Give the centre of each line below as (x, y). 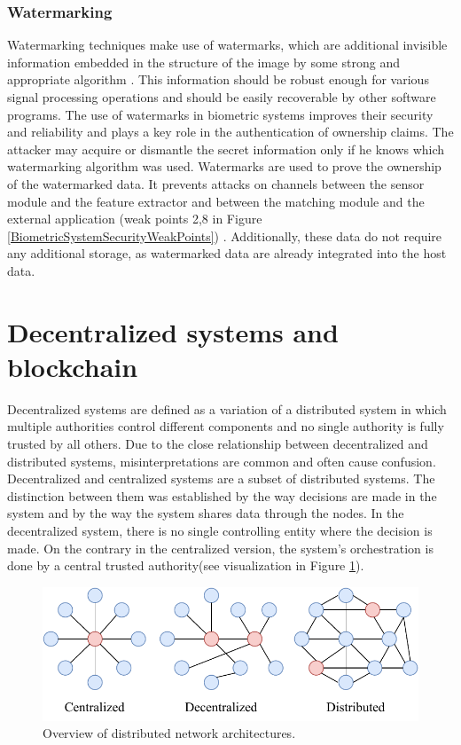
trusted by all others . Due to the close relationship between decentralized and (218, 444)
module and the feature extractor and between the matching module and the (216, 201)
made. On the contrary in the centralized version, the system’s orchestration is (220, 548)
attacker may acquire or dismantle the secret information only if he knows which (226, 149)
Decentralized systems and (173, 331)
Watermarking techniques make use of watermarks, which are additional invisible (227, 45)
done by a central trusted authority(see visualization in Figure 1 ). (186, 565)
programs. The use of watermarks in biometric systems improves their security (220, 114)
